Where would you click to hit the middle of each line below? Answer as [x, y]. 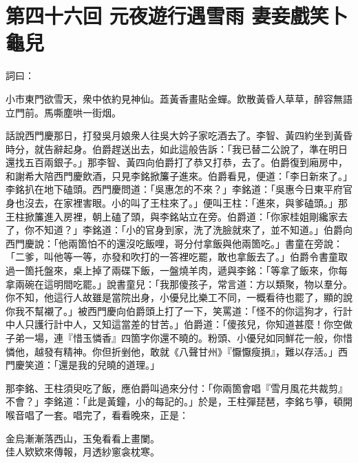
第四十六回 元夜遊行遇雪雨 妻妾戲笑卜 [177, 16]
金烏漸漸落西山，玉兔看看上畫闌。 [83, 438]
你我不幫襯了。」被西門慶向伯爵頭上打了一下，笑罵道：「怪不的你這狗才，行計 [179, 310]
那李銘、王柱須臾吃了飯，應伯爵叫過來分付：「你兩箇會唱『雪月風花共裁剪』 [177, 388]
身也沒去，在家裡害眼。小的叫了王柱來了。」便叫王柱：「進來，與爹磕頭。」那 [177, 203]
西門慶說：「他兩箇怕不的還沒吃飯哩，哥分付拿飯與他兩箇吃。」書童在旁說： [174, 243]
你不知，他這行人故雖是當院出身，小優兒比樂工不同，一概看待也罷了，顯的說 [179, 297]
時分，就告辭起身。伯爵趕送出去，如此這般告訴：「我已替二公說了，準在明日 [177, 148]
